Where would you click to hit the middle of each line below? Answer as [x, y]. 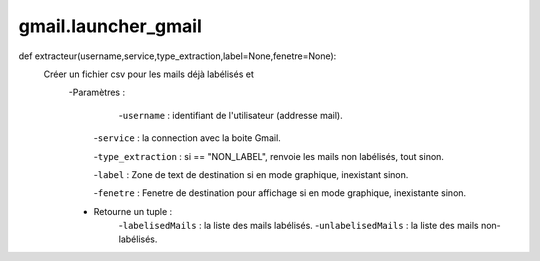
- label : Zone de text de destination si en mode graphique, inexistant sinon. [251, 174]
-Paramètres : [96, 92]
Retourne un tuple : [133, 211]
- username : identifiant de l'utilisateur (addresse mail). [231, 115]
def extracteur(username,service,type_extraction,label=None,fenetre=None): [177, 56]
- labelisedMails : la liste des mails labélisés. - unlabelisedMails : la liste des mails [298, 226]
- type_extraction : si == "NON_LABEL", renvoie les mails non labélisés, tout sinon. [269, 156]
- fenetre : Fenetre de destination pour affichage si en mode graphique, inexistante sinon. [280, 193]
